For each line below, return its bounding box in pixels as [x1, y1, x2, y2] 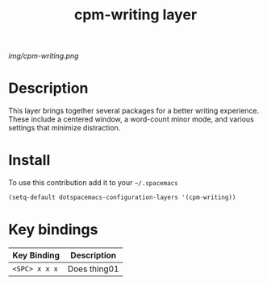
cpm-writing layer [73, 6, 198, 24]
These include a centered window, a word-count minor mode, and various [8, 114, 254, 124]
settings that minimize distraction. [8, 123, 121, 133]
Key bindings [8, 221, 98, 239]
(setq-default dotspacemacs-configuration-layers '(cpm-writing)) [8, 193, 236, 202]
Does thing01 [67, 263, 119, 275]
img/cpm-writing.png [8, 51, 79, 61]
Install [8, 151, 51, 170]
